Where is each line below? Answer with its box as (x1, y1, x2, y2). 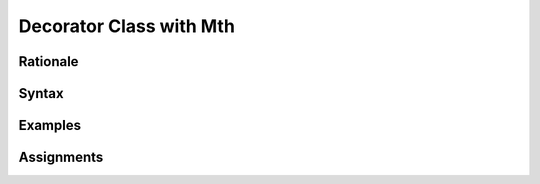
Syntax (18, 85, 64, 102)
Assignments (18, 149, 104, 166)
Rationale (18, 53, 79, 70)
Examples (18, 117, 82, 134)
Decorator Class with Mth (18, 15, 235, 37)
